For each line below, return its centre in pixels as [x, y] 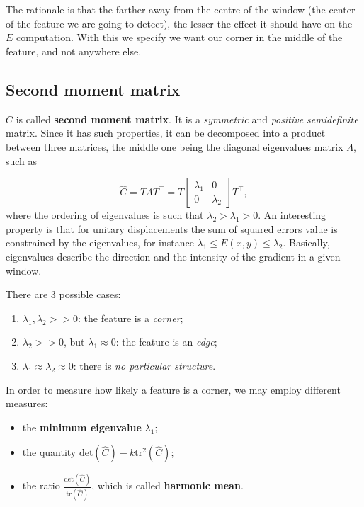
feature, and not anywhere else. [74, 51]
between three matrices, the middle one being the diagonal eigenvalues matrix [175, 146]
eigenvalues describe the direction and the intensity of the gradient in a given [173, 256]
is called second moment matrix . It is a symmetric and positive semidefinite [187, 119]
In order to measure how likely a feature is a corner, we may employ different [173, 389]
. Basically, [306, 243]
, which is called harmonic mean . [167, 485]
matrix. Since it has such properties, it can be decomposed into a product [166, 133]
